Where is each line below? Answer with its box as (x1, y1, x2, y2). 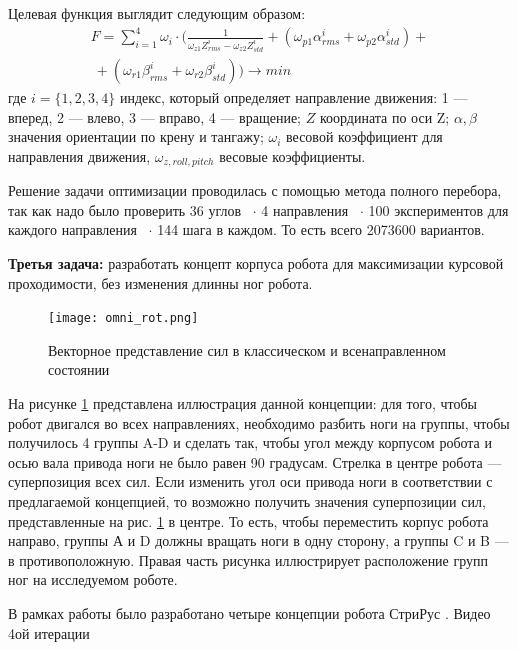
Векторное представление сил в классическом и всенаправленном (48, 339, 446, 360)
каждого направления (8, 219, 137, 240)
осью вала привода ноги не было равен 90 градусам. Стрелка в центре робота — (8, 451, 502, 472)
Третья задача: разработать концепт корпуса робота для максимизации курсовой (8, 253, 504, 274)
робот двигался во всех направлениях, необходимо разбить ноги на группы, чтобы (8, 412, 510, 433)
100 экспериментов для (368, 199, 509, 220)
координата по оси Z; (319, 106, 450, 127)
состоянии (48, 359, 110, 380)
